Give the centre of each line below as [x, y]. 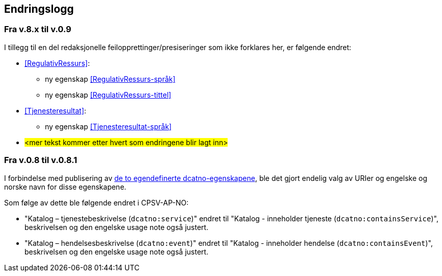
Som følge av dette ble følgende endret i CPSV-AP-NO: [96, 202]
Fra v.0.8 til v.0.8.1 [41, 160]
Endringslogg [39, 9]
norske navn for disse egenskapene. [65, 187]
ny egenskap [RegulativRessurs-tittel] [108, 95]
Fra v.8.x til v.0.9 [38, 29]
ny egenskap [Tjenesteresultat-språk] [108, 126]
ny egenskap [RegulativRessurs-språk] [110, 79]
